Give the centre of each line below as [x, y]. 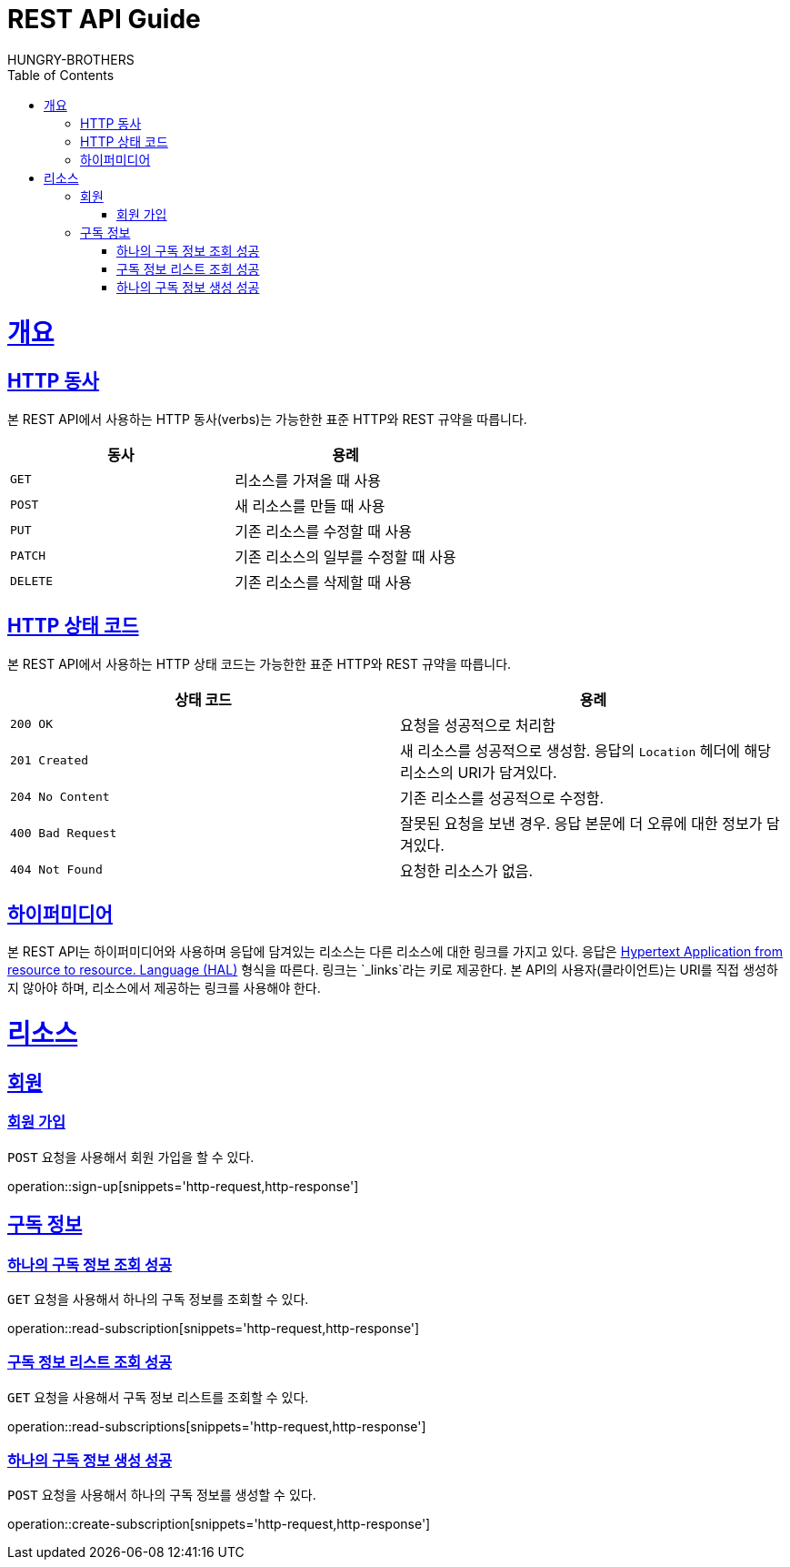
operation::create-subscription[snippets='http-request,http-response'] [219, 1524]
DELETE [31, 581]
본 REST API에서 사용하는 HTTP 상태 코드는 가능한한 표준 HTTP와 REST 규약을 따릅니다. [260, 663]
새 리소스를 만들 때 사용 [310, 505]
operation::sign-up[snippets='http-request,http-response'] [183, 1186]
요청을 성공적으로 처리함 [478, 725]
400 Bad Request [64, 834]
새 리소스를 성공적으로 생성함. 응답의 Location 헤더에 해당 [585, 750]
